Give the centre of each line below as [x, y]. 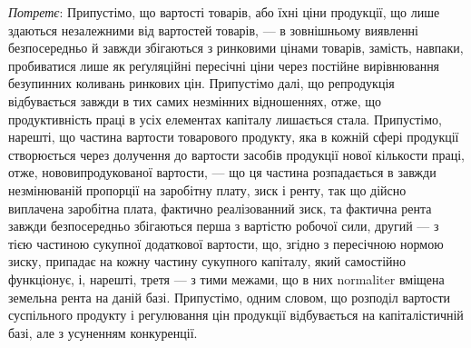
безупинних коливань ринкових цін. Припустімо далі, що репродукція [201, 83]
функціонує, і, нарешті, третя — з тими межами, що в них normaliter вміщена [226, 278]
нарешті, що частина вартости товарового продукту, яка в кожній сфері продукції [234, 137]
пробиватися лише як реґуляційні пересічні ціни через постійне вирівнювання [224, 65]
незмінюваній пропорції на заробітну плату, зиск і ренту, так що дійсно [207, 189]
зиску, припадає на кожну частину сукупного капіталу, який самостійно [207, 261]
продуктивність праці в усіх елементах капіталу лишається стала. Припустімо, [225, 119]
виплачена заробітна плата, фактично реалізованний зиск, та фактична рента [220, 208]
